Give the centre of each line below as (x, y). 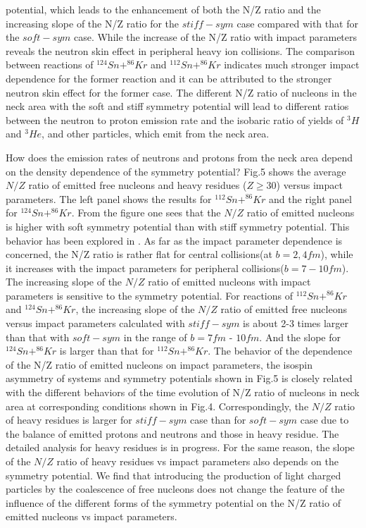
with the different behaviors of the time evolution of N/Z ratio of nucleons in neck (183, 392)
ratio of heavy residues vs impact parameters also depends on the (197, 461)
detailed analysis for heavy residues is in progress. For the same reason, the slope (180, 447)
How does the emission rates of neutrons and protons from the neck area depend (179, 157)
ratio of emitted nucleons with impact (229, 282)
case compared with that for (297, 23)
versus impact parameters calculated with (95, 323)
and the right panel (310, 198)
